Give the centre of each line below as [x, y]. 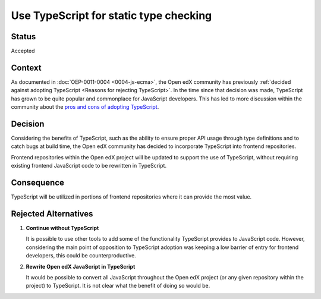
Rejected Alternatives [52, 214]
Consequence [38, 183]
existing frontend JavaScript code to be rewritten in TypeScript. [89, 166]
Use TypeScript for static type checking [111, 15]
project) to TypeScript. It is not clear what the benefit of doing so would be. [118, 286]
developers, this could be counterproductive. [81, 256]
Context [26, 67]
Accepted [23, 51]
